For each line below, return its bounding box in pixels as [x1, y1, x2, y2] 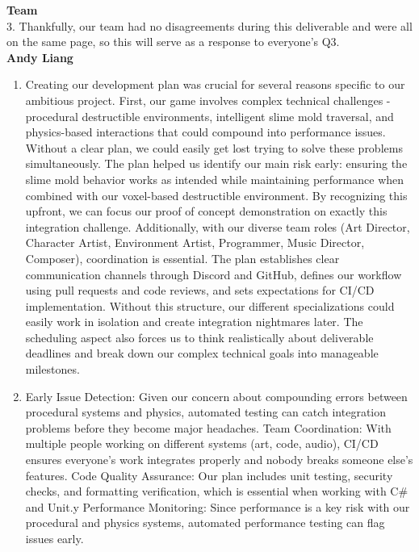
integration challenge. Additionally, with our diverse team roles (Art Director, [25, 218, 410, 235]
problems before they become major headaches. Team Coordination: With [25, 419, 392, 436]
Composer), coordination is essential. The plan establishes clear [25, 249, 340, 266]
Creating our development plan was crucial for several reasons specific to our [25, 76, 405, 93]
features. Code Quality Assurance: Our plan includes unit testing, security [25, 466, 393, 483]
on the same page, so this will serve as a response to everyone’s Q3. [6, 33, 340, 50]
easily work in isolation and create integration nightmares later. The [25, 313, 363, 330]
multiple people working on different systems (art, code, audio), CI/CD [25, 435, 379, 452]
